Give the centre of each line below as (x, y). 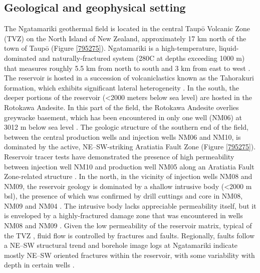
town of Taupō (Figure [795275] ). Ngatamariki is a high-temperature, (110, 48)
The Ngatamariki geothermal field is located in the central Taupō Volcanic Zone (127, 28)
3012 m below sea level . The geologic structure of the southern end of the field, (126, 127)
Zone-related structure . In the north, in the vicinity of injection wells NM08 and (128, 176)
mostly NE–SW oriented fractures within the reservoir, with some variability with (129, 255)
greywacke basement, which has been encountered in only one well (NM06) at (123, 117)
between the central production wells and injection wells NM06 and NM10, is (122, 136)
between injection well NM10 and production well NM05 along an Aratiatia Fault (129, 166)
